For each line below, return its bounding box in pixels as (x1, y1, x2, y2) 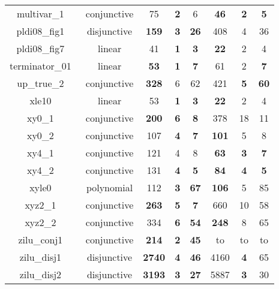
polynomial (86, 180, 133, 194)
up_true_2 (17, 76, 64, 90)
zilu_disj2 (19, 267, 62, 281)
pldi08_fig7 (16, 41, 65, 55)
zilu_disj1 (19, 250, 62, 264)
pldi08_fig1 (16, 24, 65, 38)
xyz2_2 (25, 215, 56, 229)
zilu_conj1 (18, 233, 63, 246)
